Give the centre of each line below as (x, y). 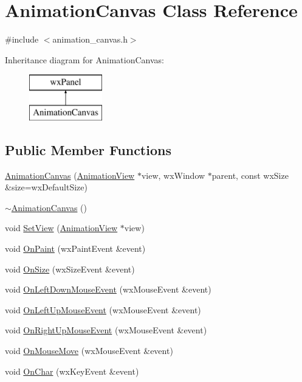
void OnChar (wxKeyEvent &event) (72, 371)
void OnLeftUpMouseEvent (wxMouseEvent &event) (103, 309)
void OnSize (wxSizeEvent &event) (70, 269)
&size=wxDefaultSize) (46, 187)
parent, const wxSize (250, 175)
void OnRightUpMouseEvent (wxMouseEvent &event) (106, 330)
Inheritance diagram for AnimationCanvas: (84, 59)
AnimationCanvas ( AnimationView (70, 175)
